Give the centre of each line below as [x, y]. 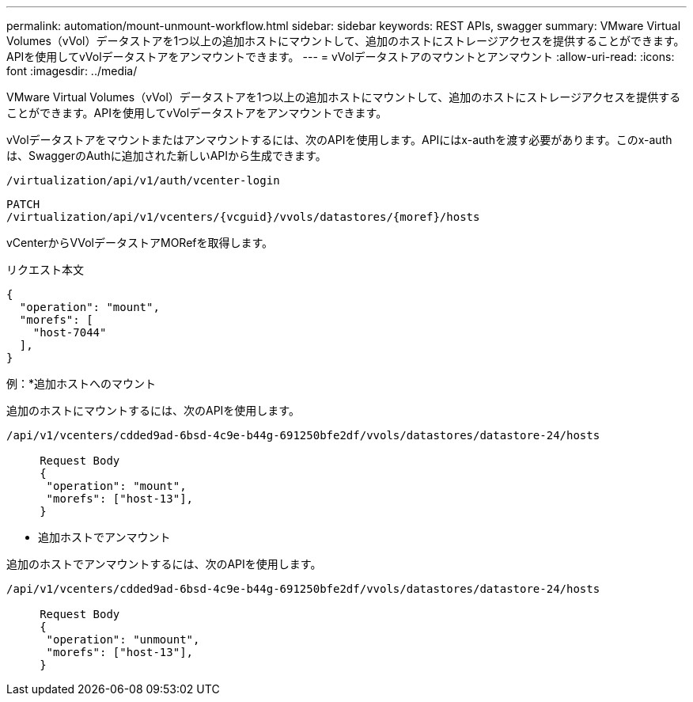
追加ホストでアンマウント [104, 537]
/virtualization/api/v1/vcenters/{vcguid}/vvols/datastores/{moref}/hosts [243, 217]
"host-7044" [70, 332]
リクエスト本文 [45, 269]
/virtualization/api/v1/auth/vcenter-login [143, 180]
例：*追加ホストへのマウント [81, 383]
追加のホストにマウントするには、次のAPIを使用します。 [153, 410]
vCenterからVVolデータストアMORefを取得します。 [140, 243]
